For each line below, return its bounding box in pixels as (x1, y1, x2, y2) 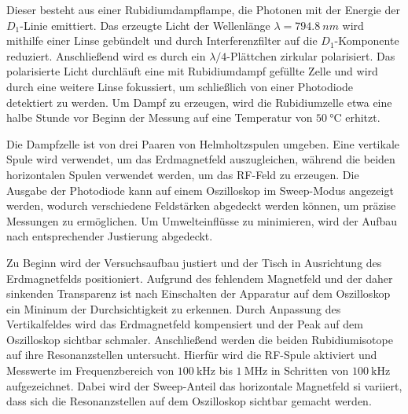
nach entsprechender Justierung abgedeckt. (6, 228, 213, 244)
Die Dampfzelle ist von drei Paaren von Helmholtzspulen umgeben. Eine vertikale (6, 135, 399, 152)
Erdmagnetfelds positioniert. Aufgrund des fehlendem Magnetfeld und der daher (6, 269, 393, 286)
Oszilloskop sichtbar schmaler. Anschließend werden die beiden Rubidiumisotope (6, 331, 393, 347)
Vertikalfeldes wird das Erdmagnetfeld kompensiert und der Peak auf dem (6, 316, 363, 332)
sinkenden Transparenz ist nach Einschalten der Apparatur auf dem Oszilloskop (6, 285, 391, 302)
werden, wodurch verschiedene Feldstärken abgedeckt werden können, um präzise (6, 197, 396, 214)
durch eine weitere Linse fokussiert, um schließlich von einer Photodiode (6, 78, 354, 94)
